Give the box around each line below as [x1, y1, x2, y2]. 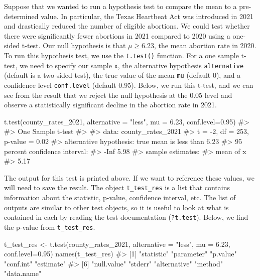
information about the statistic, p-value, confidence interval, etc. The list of [4, 192, 236, 202]
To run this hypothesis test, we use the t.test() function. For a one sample [4, 50, 239, 60]
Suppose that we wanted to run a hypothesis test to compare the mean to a [4, 1, 237, 11]
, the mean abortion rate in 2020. [154, 40, 256, 51]
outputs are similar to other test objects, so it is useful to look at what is [4, 202, 229, 212]
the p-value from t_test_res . [4, 221, 95, 232]
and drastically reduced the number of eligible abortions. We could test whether [4, 21, 250, 31]
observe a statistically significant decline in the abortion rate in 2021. [4, 99, 217, 110]
